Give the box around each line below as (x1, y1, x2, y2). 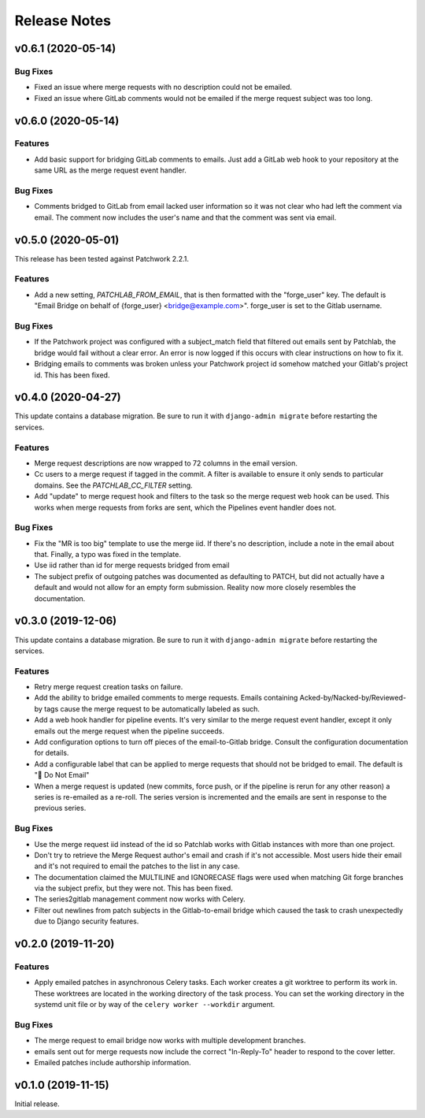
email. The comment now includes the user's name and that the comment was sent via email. (34, 213, 337, 222)
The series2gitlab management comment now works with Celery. (34, 894, 246, 904)
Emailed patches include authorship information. (34, 1058, 192, 1068)
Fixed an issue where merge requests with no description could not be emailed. (34, 83, 293, 92)
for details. (34, 748, 69, 758)
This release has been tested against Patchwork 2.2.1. (14, 254, 189, 263)
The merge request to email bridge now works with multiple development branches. (34, 1036, 306, 1046)
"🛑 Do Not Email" (34, 771, 90, 780)
